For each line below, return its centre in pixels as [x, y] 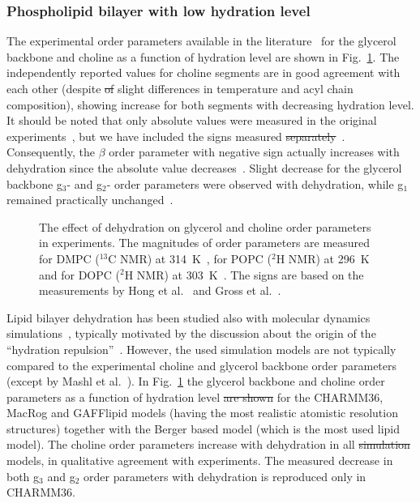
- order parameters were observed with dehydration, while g [255, 183]
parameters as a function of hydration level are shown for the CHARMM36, [195, 396]
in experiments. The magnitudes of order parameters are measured [205, 243]
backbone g [34, 183]
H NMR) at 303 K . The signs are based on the [244, 274]
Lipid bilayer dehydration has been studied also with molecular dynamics [189, 317]
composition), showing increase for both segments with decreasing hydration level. [210, 104]
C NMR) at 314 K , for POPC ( [190, 258]
